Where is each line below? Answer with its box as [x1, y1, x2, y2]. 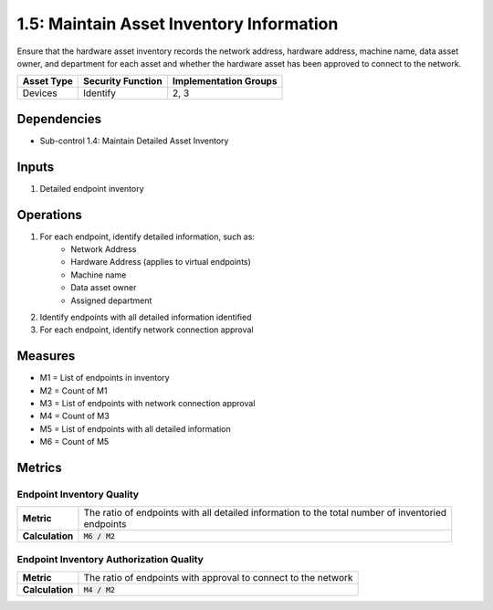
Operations [16, 206, 82, 223]
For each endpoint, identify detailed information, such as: [39, 231, 256, 242]
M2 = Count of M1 [39, 384, 108, 396]
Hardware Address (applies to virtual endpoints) [70, 257, 251, 268]
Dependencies [16, 110, 102, 127]
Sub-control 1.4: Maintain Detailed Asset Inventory [39, 135, 229, 146]
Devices [22, 87, 58, 100]
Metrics [16, 460, 63, 476]
